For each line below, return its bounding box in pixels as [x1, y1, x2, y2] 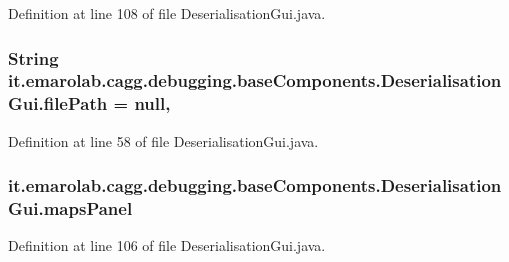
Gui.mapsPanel [8, 196, 133, 221]
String [8, 45, 59, 70]
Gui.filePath [8, 91, 108, 116]
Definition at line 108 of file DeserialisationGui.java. [8, 3, 326, 23]
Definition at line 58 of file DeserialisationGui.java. [8, 130, 319, 151]
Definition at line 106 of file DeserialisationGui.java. [8, 235, 326, 256]
